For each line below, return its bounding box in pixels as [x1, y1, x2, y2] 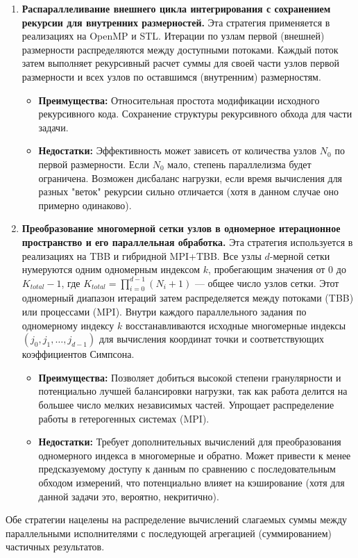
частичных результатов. [6, 539, 105, 554]
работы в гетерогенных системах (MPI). [38, 411, 210, 425]
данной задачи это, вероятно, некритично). [38, 489, 219, 503]
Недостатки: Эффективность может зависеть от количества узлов [38, 143, 317, 158]
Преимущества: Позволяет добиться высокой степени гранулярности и [38, 370, 341, 384]
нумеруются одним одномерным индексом [22, 262, 201, 277]
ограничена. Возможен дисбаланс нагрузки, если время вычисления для [38, 170, 343, 185]
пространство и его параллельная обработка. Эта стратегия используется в [22, 234, 353, 249]
